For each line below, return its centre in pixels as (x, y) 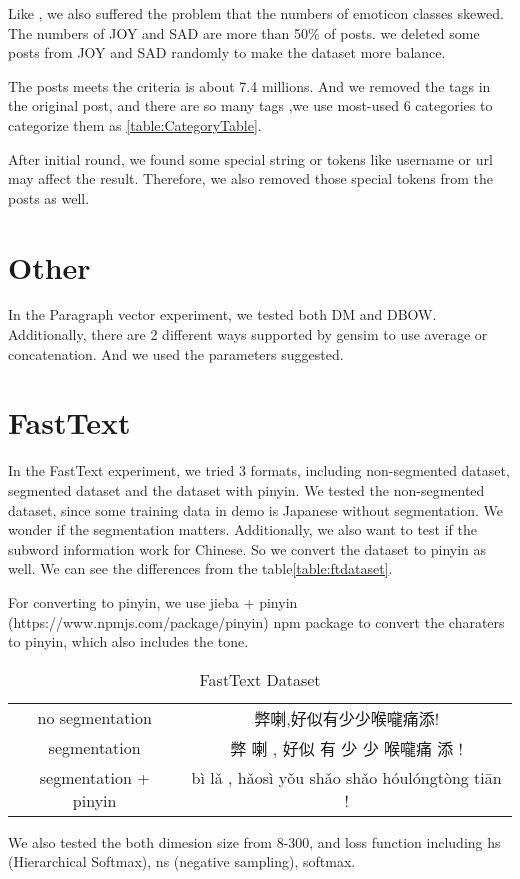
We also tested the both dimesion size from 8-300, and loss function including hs (254, 841)
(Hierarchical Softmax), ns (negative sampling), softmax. (182, 861)
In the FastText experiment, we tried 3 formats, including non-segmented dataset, (259, 470)
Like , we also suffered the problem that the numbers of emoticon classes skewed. (256, 13)
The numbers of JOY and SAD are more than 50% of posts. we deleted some (244, 32)
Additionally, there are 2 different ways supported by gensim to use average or (248, 334)
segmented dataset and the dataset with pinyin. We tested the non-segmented (246, 489)
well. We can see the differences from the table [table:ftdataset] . (200, 568)
